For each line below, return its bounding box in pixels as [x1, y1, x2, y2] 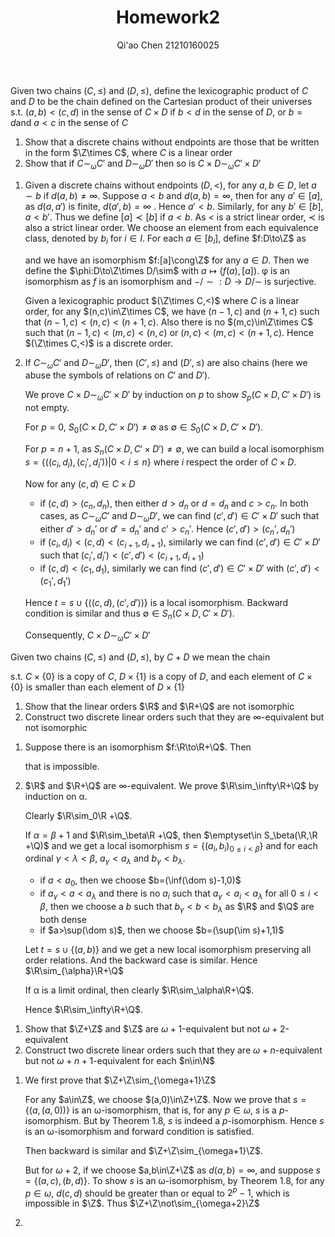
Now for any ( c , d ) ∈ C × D [24, 477, 136, 490]
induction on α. [24, 790, 88, 802]
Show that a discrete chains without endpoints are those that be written [24, 136, 320, 148]
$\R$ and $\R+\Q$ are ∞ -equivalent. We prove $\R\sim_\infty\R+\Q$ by [24, 779, 320, 791]
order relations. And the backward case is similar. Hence [24, 954, 258, 966]
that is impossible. [24, 760, 100, 772]
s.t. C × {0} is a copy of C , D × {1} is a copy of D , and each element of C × [10, 670, 313, 682]
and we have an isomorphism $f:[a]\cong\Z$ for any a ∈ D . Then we [24, 254, 310, 266]
